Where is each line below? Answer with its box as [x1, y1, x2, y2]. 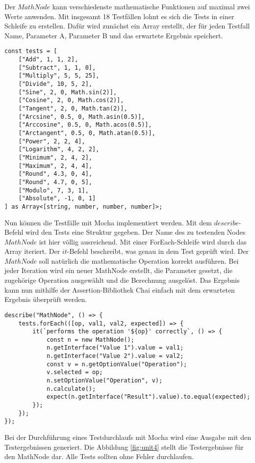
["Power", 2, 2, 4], [18, 137, 85, 145]
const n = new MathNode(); [46, 336, 134, 343]
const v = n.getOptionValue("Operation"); [46, 360, 187, 368]
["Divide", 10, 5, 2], [18, 81, 92, 87]
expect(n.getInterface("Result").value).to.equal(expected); [46, 393, 251, 401]
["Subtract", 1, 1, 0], [18, 64, 96, 71]
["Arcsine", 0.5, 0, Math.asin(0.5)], [18, 113, 145, 120]
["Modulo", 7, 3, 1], [18, 187, 89, 194]
